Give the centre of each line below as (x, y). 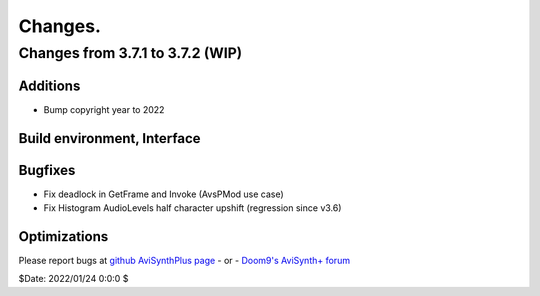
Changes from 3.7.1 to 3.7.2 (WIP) (130, 53)
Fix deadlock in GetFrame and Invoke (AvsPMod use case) (163, 194)
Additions (49, 85)
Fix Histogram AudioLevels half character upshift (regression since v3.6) (192, 208)
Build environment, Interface (109, 138)
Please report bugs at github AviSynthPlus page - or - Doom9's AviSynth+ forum (184, 260)
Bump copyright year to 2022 (104, 109)
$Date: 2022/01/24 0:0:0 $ (73, 279)
